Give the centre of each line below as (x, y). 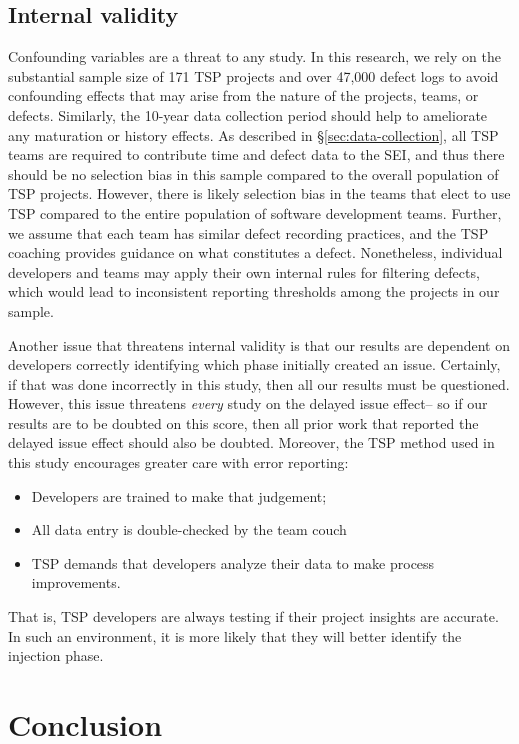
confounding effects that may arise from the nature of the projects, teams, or (243, 95)
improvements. (76, 582)
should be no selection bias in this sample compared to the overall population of (253, 173)
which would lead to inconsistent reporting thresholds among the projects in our (254, 291)
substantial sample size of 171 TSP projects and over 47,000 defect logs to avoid (253, 75)
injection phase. (56, 655)
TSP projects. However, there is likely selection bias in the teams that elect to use (259, 193)
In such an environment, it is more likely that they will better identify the (235, 635)
